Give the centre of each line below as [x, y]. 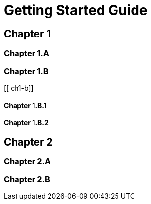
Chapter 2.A [27, 161]
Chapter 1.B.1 [25, 105]
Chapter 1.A [26, 53]
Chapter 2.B [27, 179]
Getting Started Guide [76, 10]
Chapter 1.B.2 [26, 123]
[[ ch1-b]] [19, 88]
